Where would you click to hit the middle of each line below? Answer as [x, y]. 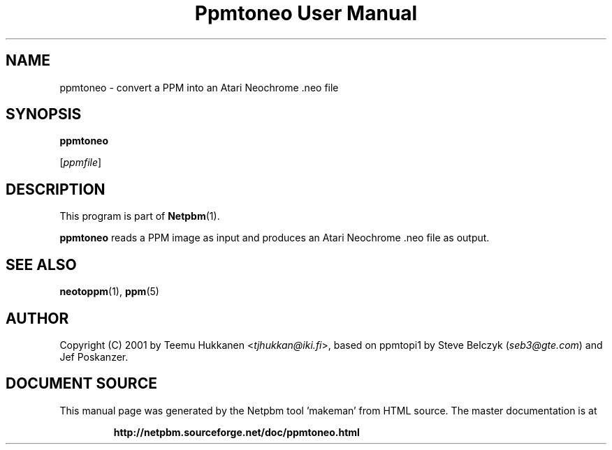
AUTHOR [37, 318]
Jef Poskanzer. [94, 357]
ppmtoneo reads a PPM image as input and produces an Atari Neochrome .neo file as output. [275, 238]
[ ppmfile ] [81, 163]
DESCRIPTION [56, 189]
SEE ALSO [41, 264]
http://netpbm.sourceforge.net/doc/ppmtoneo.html [236, 432]
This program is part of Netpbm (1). [140, 216]
